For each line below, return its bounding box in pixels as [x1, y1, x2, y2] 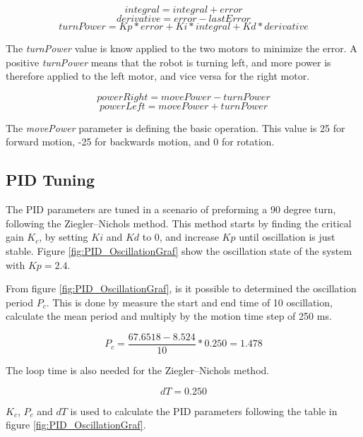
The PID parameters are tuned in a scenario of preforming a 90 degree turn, [6, 202, 336, 217]
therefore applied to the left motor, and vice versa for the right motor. [6, 68, 310, 83]
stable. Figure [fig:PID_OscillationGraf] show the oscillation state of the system [6, 243, 352, 258]
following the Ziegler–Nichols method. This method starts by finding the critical [6, 215, 352, 230]
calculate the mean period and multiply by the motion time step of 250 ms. [6, 309, 332, 323]
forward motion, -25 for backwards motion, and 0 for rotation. [6, 134, 275, 149]
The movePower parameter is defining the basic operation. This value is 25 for [6, 120, 345, 135]
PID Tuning [6, 169, 95, 191]
